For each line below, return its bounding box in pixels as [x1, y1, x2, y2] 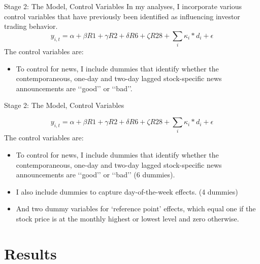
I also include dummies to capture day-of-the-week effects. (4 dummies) [16, 186, 238, 197]
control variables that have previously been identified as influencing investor [4, 11, 240, 21]
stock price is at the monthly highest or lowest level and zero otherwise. [16, 213, 239, 223]
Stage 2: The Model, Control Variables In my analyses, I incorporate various [4, 1, 242, 11]
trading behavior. [4, 21, 58, 31]
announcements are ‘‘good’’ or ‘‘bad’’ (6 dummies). [16, 169, 175, 180]
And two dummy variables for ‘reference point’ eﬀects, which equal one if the [16, 203, 256, 214]
